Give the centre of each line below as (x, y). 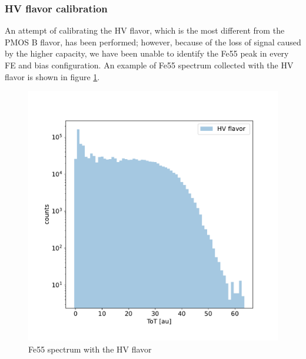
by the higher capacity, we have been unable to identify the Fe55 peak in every (147, 53)
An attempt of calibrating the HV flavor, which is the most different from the (145, 30)
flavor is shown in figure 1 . (52, 76)
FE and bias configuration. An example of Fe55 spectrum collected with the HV (149, 65)
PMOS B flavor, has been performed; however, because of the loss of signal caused (153, 42)
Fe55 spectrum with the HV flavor (90, 349)
